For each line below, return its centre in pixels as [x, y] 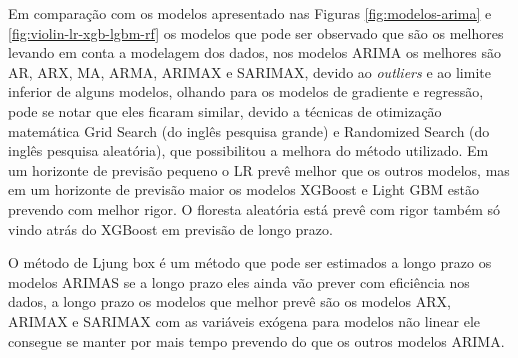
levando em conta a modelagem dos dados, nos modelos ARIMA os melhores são [255, 52]
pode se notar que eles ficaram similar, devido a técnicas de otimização [225, 110]
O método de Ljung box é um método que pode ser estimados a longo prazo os [250, 262]
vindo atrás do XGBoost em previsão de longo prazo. [170, 228]
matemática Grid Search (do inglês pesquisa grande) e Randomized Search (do [249, 130]
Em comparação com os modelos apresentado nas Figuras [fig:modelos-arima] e [250, 13]
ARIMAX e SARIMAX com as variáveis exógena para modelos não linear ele [244, 320]
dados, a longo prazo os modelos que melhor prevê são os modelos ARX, [229, 301]
